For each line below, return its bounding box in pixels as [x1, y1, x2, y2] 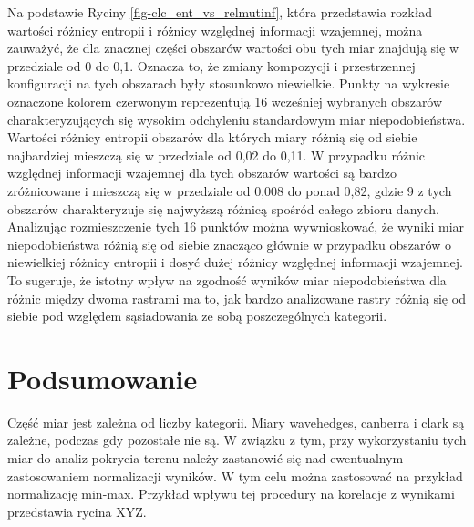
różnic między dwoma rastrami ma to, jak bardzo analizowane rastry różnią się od [7, 288, 466, 307]
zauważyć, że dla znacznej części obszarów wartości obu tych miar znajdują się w [7, 38, 459, 57]
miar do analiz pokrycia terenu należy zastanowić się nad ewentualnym [7, 449, 404, 467]
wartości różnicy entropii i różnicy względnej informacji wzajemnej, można [7, 20, 423, 39]
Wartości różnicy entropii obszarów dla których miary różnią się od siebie [7, 128, 417, 147]
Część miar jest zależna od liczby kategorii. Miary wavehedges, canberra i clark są [7, 412, 465, 431]
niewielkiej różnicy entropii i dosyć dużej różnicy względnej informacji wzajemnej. [7, 253, 463, 272]
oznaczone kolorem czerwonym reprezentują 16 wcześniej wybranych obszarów [7, 91, 443, 110]
